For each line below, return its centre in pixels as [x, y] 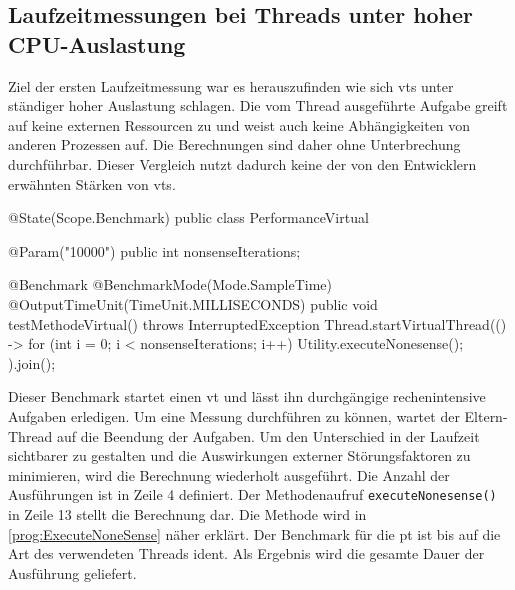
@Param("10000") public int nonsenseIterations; [154, 250]
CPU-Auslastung [97, 43]
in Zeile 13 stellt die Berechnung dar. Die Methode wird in [187, 513]
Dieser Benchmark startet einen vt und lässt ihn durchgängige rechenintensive [247, 396]
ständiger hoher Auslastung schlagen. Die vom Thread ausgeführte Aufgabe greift [258, 105]
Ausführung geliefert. [72, 572]
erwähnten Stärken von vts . [92, 183]
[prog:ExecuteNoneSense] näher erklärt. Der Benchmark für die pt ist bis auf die [254, 533]
